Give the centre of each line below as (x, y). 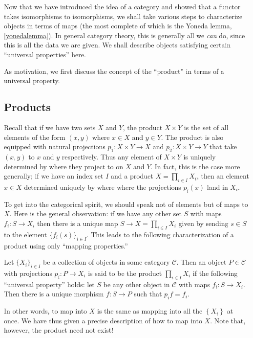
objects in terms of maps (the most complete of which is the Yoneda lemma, (118, 26)
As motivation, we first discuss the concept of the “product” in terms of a (114, 71)
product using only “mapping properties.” (66, 245)
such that (148, 294)
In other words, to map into (46, 311)
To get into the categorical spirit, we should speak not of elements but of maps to (126, 204)
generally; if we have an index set (54, 176)
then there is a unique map (78, 223)
